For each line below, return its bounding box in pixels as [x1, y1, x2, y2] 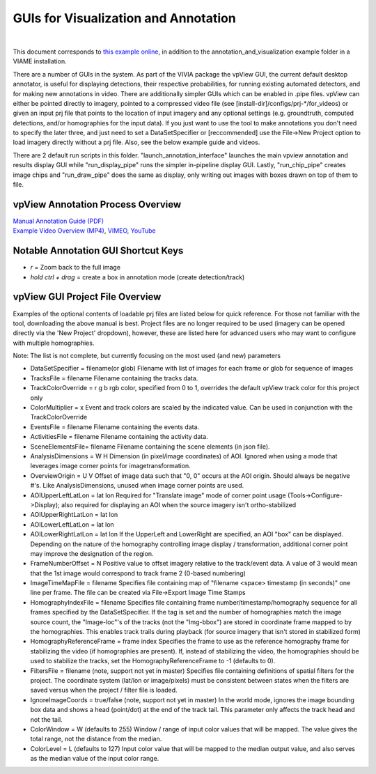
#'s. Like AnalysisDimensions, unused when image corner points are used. [30, 481, 244, 490]
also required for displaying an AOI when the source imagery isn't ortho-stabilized [61, 500, 297, 509]
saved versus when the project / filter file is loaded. [30, 686, 178, 695]
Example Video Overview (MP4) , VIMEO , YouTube [13, 226, 156, 235]
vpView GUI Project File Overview [13, 291, 162, 303]
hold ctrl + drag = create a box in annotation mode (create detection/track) [30, 272, 245, 281]
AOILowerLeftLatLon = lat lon [30, 520, 114, 529]
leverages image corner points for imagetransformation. [30, 462, 191, 470]
